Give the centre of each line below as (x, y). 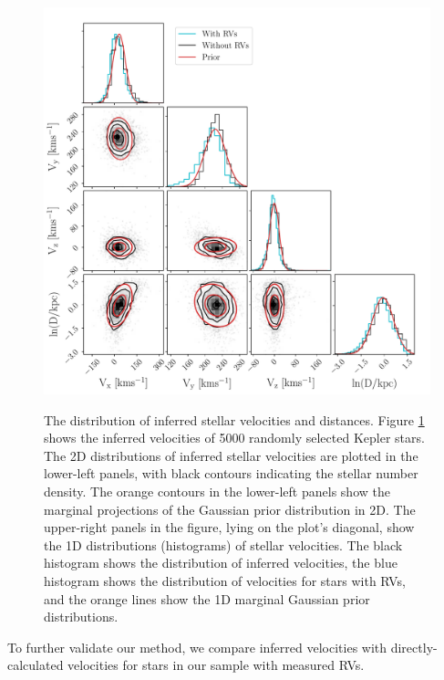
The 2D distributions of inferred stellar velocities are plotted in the (231, 455)
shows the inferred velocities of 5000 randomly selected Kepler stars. (234, 438)
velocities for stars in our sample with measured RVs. (216, 665)
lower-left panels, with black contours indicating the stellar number (231, 473)
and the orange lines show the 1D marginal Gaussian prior (207, 598)
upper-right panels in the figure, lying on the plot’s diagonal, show (229, 527)
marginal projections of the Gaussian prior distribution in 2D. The (230, 509)
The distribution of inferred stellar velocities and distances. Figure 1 (234, 419)
